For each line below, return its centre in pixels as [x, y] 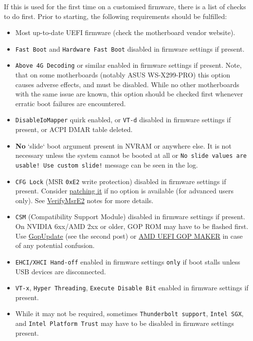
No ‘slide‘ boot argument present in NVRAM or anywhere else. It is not [123, 145]
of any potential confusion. [55, 245]
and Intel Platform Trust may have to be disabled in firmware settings [125, 323]
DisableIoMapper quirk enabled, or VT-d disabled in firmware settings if [123, 120]
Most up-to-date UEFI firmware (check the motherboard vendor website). [125, 32]
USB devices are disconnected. [61, 271]
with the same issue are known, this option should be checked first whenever [129, 94]
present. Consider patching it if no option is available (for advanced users [124, 191]
